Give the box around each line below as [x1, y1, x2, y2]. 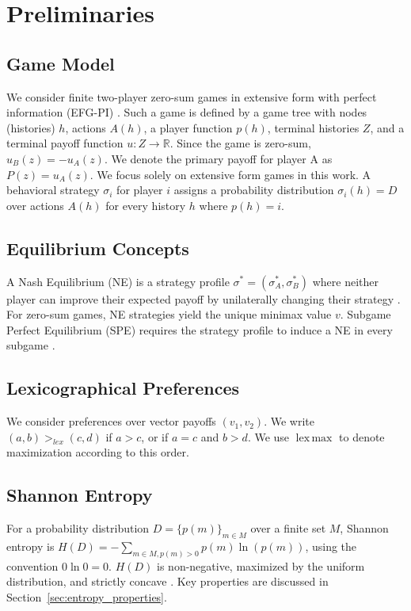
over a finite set [250, 520, 326, 537]
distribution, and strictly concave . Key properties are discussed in [6, 573, 329, 590]
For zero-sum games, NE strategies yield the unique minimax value [6, 306, 332, 323]
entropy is [6, 537, 55, 554]
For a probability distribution [6, 520, 150, 537]
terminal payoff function [6, 135, 124, 151]
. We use [247, 428, 290, 445]
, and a [370, 119, 405, 136]
